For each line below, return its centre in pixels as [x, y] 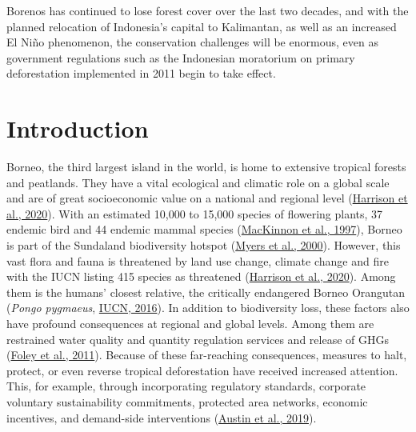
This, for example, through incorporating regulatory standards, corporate [186, 386]
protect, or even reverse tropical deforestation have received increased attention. [202, 370]
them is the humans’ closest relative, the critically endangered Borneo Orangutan [206, 292]
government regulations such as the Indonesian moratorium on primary [181, 57]
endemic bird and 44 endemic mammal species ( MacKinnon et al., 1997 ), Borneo [204, 229]
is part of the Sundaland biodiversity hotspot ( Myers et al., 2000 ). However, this [204, 245]
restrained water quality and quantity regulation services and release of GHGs [198, 339]
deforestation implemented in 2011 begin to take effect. [141, 73]
